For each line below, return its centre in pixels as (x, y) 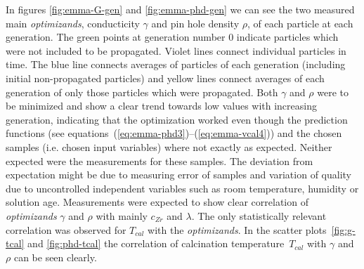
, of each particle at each (300, 23)
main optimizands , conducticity (73, 23)
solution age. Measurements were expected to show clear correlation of (157, 202)
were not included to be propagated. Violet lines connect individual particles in (176, 50)
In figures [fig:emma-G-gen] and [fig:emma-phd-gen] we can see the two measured (180, 9)
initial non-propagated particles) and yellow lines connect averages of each (165, 78)
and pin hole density (195, 23)
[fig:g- (343, 229)
